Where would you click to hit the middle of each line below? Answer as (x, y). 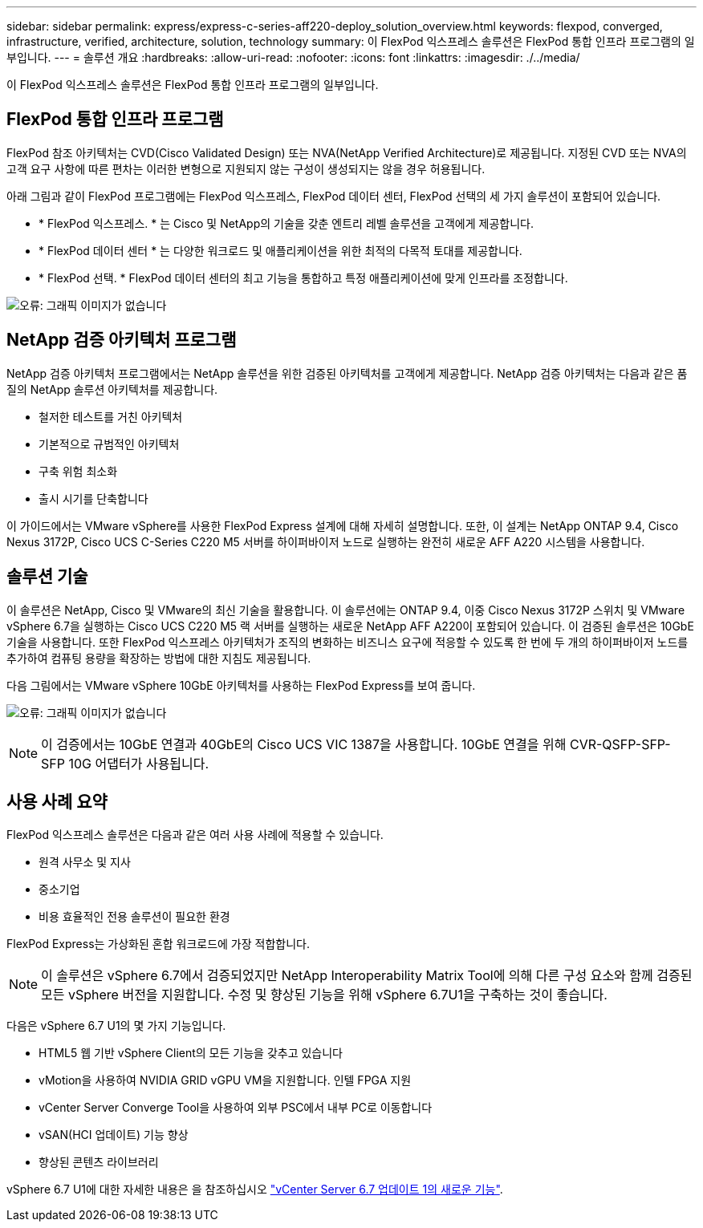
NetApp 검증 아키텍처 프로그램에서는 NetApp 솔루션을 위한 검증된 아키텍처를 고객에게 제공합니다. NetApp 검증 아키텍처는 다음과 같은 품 (347, 373)
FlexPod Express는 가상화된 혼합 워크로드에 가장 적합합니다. (158, 944)
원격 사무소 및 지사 (85, 862)
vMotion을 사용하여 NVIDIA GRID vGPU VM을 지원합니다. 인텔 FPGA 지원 (225, 1080)
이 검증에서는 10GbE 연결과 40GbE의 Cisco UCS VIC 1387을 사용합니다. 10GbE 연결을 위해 (304, 744)
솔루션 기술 (47, 577)
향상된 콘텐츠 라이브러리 (99, 1162)
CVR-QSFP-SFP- (620, 744)
